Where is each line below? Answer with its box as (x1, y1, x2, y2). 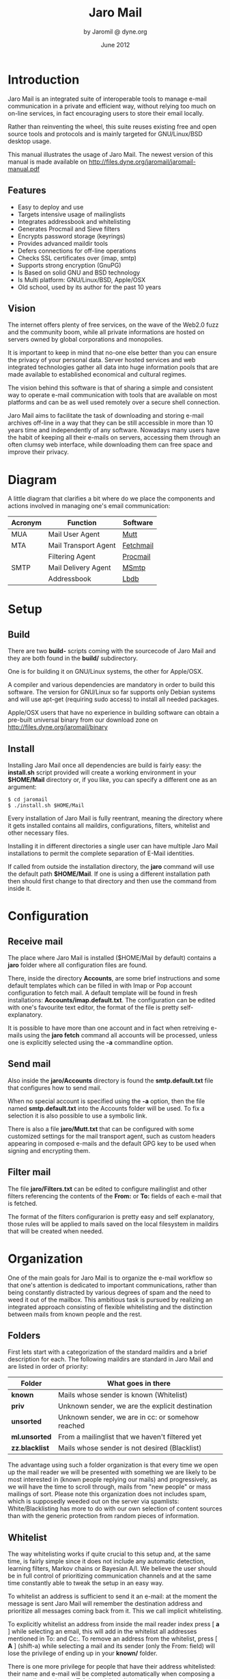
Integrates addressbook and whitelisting (17, 217, 131, 225)
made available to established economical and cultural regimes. (8, 370, 187, 379)
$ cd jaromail (8, 796, 48, 803)
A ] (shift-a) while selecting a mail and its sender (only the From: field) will (8, 1642, 216, 1650)
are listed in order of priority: (8, 1363, 89, 1371)
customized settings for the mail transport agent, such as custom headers (8, 1132, 216, 1140)
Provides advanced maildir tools (17, 239, 109, 247)
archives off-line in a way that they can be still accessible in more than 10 (8, 419, 214, 427)
